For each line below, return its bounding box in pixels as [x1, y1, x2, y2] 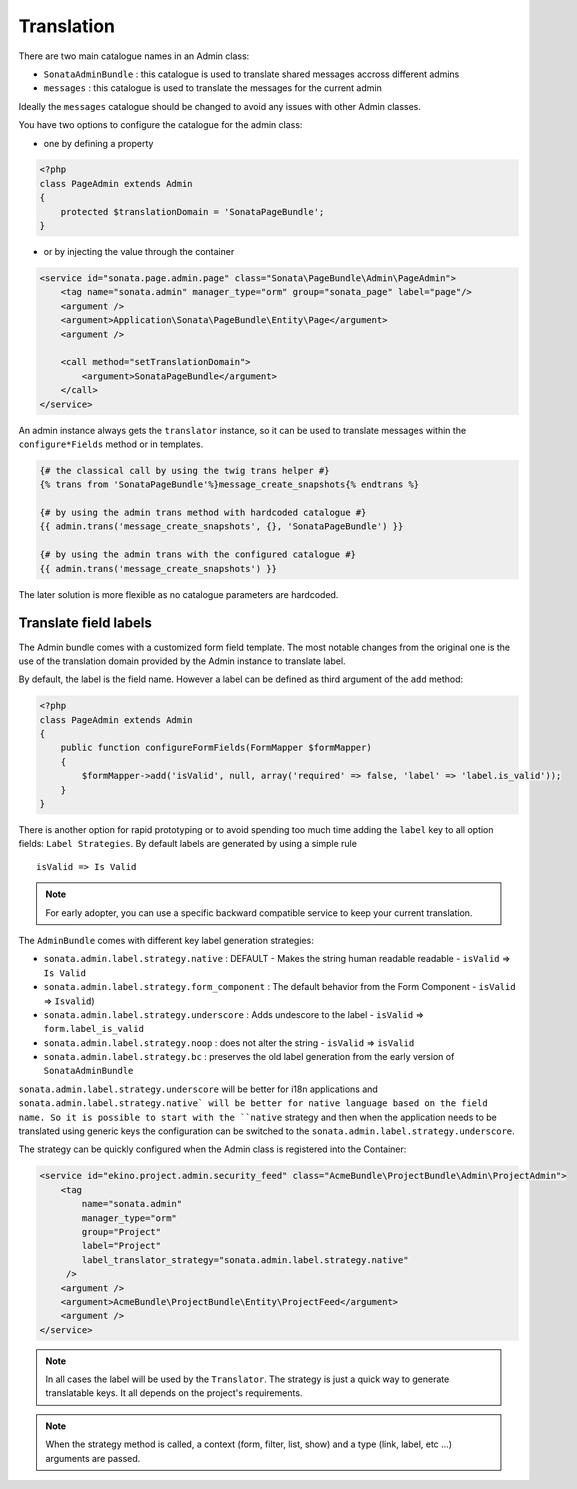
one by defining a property [43, 137, 154, 149]
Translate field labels [18, 615, 152, 632]
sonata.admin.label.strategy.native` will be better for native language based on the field [18, 1098, 489, 1109]
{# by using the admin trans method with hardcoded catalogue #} [39, 507, 367, 519]
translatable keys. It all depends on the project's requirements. [45, 1387, 303, 1399]
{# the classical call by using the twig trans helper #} [39, 465, 330, 476]
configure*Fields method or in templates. [18, 438, 204, 450]
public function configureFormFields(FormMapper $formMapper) [60, 742, 372, 754]
